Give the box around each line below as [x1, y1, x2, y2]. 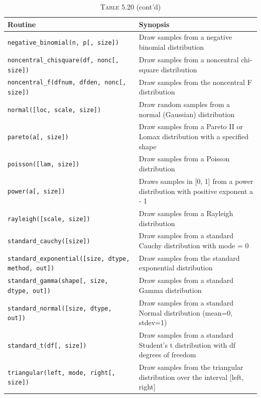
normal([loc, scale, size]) [8, 106, 101, 114]
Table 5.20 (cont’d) [100, 2, 161, 12]
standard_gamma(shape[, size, [8, 277, 108, 285]
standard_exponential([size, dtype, [8, 255, 130, 262]
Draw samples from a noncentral [139, 54, 239, 64]
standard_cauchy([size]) [8, 238, 90, 245]
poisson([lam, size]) [8, 161, 80, 168]
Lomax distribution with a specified [139, 131, 248, 142]
